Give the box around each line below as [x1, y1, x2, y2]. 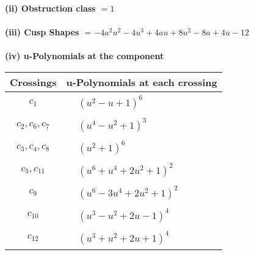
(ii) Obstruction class [5, 2, 96, 14]
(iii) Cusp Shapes [5, 26, 79, 38]
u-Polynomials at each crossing [66, 74, 217, 89]
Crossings [10, 74, 57, 89]
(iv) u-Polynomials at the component [5, 49, 164, 62]
